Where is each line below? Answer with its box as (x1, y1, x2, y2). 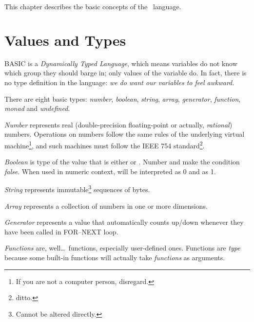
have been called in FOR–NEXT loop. (4, 226, 118, 236)
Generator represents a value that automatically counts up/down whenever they (4, 217, 244, 227)
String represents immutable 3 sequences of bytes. (4, 183, 150, 194)
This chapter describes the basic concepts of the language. (4, 1, 181, 11)
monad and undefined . (4, 103, 70, 113)
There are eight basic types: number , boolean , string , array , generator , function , (4, 93, 241, 104)
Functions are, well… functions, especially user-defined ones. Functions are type (4, 243, 240, 253)
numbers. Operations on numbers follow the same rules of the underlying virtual (4, 129, 245, 139)
